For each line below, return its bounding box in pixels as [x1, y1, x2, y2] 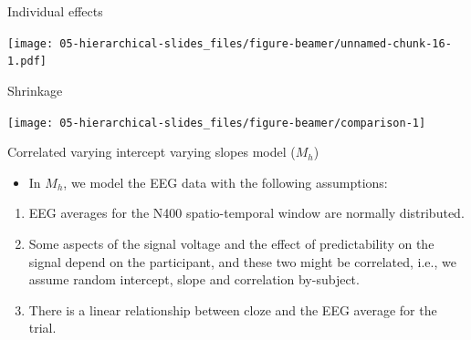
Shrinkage [7, 80, 63, 99]
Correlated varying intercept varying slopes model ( [7, 142, 296, 161]
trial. [28, 318, 57, 337]
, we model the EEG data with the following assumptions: [63, 172, 388, 191]
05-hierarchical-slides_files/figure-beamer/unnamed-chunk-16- [59, 36, 452, 50]
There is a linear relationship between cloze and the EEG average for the [28, 300, 437, 319]
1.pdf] [7, 55, 47, 68]
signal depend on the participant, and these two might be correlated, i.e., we [28, 252, 456, 271]
